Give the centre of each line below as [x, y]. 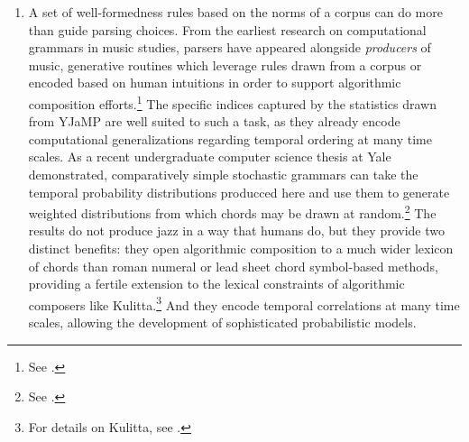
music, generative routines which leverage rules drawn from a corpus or [225, 64]
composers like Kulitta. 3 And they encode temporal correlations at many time [244, 303]
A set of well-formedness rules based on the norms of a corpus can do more [235, 12]
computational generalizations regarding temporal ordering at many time [230, 138]
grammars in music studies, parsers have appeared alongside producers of [230, 47]
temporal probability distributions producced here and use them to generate [239, 192]
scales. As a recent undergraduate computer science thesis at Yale [210, 157]
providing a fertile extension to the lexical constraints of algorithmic [216, 284]
